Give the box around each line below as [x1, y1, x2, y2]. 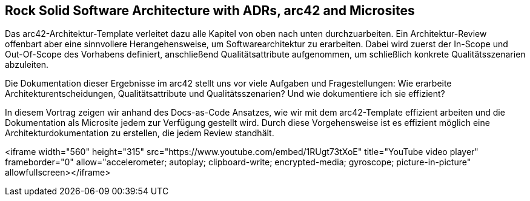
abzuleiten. [5, 59, 49, 70]
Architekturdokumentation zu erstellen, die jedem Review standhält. [5, 128, 274, 139]
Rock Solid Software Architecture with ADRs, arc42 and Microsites [5, 3, 415, 18]
